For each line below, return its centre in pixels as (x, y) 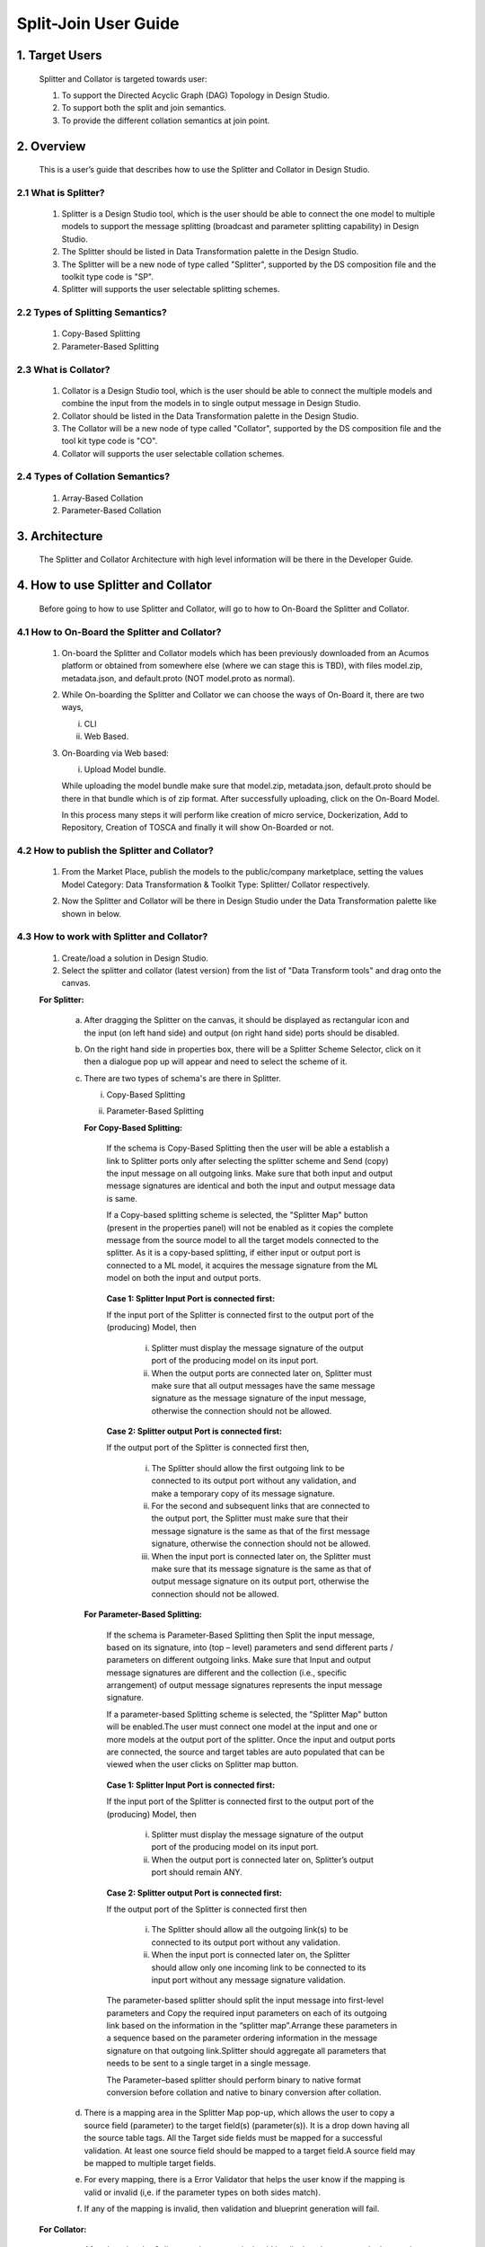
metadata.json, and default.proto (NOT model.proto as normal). (178, 678)
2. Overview (51, 146)
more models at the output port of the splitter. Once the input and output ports (251, 1739)
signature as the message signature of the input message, (259, 1399)
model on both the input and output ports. (184, 1278)
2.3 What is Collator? (63, 369)
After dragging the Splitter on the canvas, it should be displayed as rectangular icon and (247, 1020)
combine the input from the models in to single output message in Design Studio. (211, 404)
